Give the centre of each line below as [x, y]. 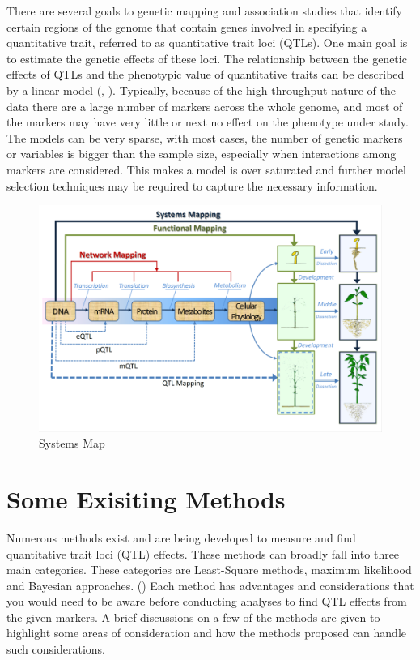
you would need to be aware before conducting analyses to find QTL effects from [207, 601]
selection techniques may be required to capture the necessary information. [192, 185]
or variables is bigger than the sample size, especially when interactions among [202, 154]
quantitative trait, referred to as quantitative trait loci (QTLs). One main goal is [207, 43]
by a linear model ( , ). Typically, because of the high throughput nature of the [201, 90]
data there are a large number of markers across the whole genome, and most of [205, 106]
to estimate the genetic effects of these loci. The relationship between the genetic [207, 58]
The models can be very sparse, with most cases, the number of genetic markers [205, 137]
